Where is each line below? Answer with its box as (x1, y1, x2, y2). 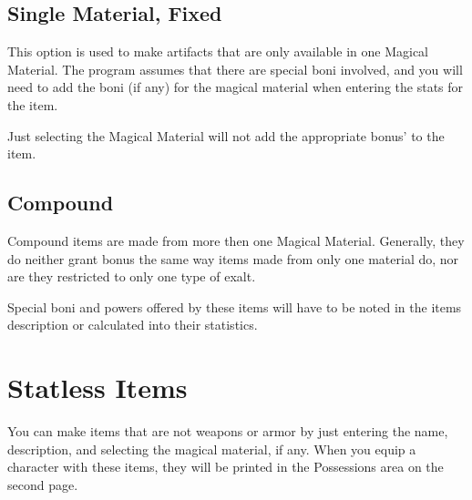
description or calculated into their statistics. (7, 315, 258, 334)
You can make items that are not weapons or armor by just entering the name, (7, 422, 448, 441)
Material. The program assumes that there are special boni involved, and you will (7, 59, 463, 78)
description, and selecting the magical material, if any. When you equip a (7, 439, 416, 458)
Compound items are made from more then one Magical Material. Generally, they (7, 230, 465, 250)
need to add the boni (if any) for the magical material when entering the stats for (7, 77, 464, 97)
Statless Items (7, 369, 188, 406)
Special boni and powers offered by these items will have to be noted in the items (7, 297, 462, 316)
